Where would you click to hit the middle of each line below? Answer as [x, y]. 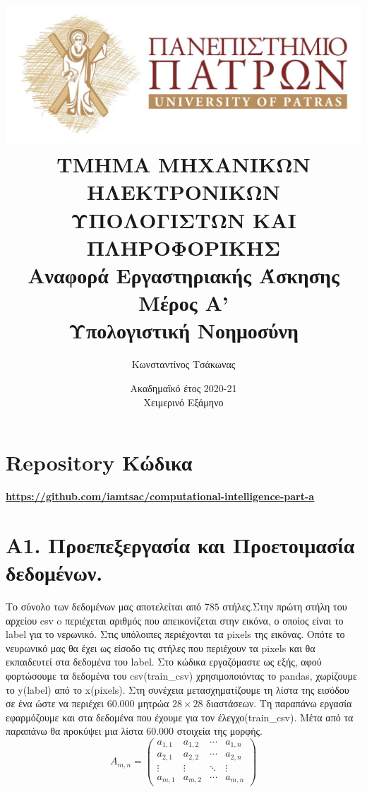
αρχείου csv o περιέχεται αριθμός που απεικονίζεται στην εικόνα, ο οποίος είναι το [175, 620]
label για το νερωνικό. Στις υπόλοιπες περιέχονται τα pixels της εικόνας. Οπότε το [175, 634]
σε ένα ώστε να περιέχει [55, 703]
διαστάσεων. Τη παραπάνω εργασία [279, 703]
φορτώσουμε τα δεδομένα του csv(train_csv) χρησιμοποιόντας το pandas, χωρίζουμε [181, 675]
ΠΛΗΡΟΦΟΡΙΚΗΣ [183, 247]
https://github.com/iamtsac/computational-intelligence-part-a [160, 496]
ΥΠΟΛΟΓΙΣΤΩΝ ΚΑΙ [183, 219]
